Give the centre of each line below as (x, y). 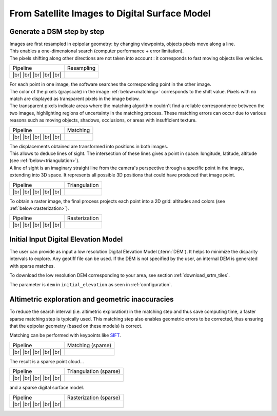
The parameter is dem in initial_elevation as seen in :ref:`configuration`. (91, 285)
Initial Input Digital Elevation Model (66, 239)
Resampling (81, 68)
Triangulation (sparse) (94, 371)
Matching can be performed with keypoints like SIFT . (65, 335)
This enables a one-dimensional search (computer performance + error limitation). (97, 51)
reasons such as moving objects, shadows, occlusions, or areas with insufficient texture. (103, 120)
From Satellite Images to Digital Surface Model (110, 13)
